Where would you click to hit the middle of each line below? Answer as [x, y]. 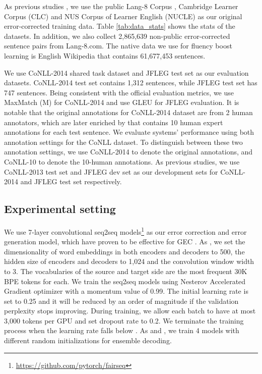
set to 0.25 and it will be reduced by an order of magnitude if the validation [121, 301]
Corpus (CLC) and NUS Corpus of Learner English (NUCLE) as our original [123, 16]
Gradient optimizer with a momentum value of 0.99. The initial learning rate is [126, 291]
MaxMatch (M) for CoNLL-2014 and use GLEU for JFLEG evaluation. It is [122, 102]
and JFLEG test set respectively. [71, 181]
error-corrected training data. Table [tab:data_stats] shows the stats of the [120, 26]
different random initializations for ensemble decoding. [88, 340]
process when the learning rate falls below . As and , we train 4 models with [122, 330]
